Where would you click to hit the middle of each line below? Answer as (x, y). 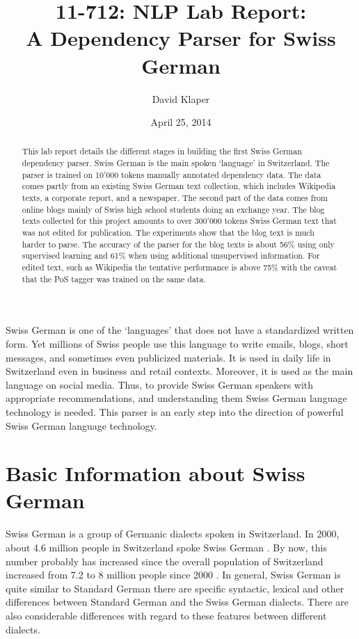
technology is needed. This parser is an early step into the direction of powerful (175, 411)
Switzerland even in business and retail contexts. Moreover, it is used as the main (179, 371)
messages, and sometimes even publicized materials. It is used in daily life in (168, 357)
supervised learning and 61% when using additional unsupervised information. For (171, 256)
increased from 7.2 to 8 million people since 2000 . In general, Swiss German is (173, 575)
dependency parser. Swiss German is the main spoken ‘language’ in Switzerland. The (176, 163)
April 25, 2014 (181, 122)
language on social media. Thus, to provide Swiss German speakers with (160, 384)
